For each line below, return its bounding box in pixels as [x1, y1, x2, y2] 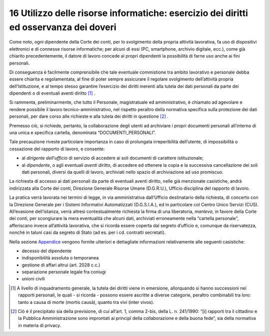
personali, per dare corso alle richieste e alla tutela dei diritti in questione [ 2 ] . [9, 113, 168, 120]
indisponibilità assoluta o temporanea [21, 255, 99, 261]
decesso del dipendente [21, 248, 72, 254]
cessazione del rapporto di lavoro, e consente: [9, 146, 105, 152]
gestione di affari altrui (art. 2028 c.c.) [21, 262, 100, 268]
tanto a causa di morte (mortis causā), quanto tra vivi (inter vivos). [18, 299, 154, 305]
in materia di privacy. [18, 322, 61, 328]
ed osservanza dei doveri [9, 22, 117, 33]
